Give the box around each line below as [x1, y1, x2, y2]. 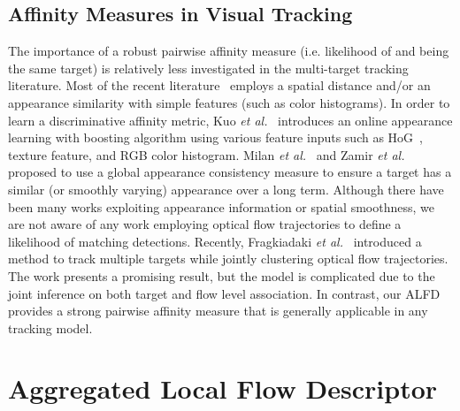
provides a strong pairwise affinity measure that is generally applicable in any [8, 301, 428, 320]
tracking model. [8, 318, 93, 337]
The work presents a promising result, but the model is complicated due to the [8, 266, 435, 285]
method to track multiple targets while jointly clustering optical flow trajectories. [8, 249, 448, 268]
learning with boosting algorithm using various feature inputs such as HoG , [8, 128, 423, 147]
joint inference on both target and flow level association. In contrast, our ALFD [8, 284, 441, 302]
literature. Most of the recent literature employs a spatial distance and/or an [8, 76, 431, 95]
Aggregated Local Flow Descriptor [8, 370, 438, 407]
